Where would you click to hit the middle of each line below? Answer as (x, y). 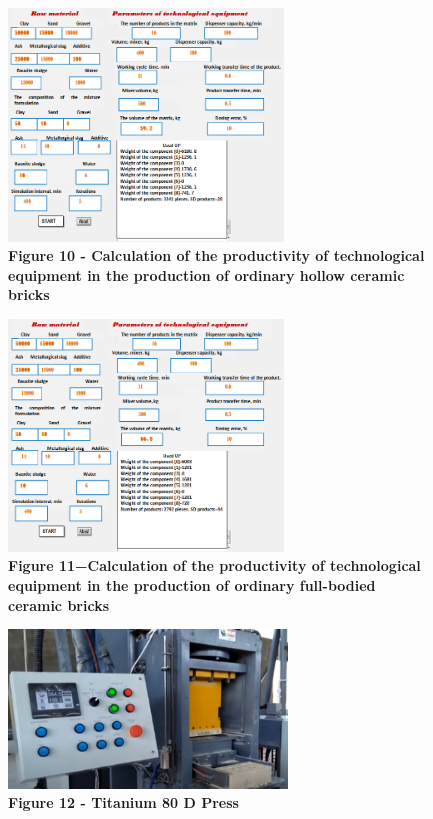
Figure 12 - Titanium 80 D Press (123, 802)
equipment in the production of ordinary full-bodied (192, 584)
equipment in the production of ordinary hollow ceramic (206, 274)
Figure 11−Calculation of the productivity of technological (214, 565)
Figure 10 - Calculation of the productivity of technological (216, 255)
